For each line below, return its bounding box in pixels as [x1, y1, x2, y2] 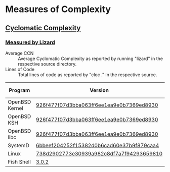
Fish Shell [8, 158, 31, 165]
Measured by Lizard [5, 39, 56, 46]
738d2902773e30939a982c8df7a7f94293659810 [36, 150, 163, 157]
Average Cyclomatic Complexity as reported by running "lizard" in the [18, 55, 163, 62]
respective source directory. [18, 61, 77, 67]
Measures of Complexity [5, 4, 111, 15]
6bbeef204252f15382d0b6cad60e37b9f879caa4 [36, 142, 159, 149]
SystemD [8, 142, 29, 149]
